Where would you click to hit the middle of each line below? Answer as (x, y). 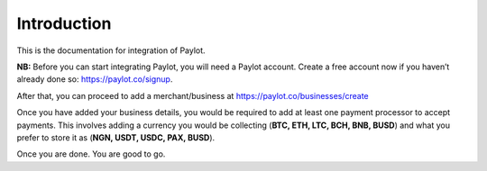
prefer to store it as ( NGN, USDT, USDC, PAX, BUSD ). (116, 137)
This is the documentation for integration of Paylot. (111, 50)
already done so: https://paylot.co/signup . (95, 79)
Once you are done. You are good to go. (91, 154)
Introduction (64, 23)
